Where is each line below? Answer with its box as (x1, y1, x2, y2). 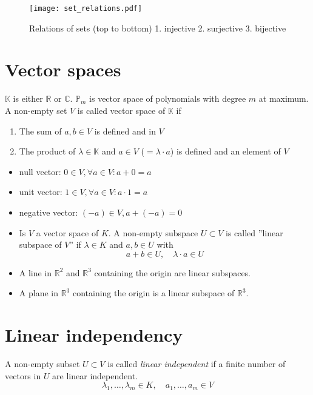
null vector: (19, 165, 61, 178)
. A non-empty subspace (108, 226, 198, 239)
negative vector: (19, 205, 78, 218)
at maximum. (258, 92, 309, 105)
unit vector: (19, 185, 62, 198)
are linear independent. (52, 369, 138, 382)
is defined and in (94, 124, 156, 137)
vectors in (5, 369, 41, 382)
